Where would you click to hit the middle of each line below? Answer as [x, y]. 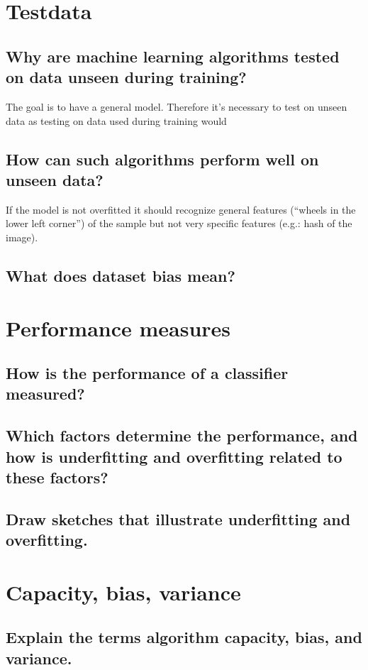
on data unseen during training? [126, 77]
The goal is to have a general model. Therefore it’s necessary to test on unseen [177, 106]
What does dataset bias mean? [121, 275]
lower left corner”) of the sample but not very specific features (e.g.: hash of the [179, 223]
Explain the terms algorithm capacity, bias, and [184, 637]
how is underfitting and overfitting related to [174, 456]
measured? [45, 394]
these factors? [57, 477]
